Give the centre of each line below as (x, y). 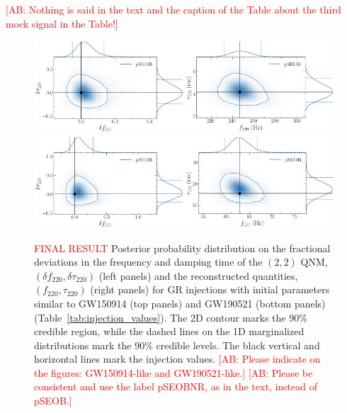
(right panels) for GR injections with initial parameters (210, 289)
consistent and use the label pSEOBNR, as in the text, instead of (176, 386)
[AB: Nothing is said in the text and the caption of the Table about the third (173, 9)
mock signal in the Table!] (62, 23)
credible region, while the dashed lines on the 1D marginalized (169, 331)
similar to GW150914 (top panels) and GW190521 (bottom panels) (180, 303)
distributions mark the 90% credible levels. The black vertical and (177, 345)
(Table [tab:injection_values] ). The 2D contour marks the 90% (171, 317)
